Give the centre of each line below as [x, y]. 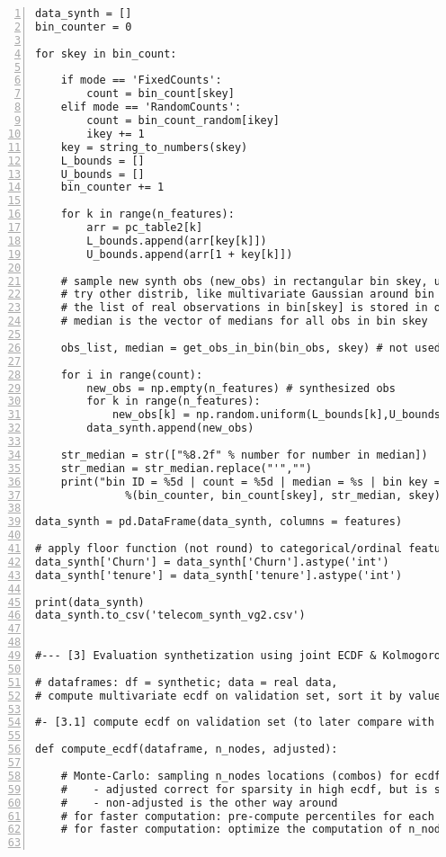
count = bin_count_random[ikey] [183, 121]
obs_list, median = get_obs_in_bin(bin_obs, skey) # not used [251, 348]
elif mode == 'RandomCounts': [151, 107]
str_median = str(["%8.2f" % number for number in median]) [244, 455]
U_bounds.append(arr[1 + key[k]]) [190, 254]
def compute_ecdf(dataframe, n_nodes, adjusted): [187, 750]
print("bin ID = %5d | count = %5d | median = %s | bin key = [251, 482]
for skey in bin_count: [106, 54]
